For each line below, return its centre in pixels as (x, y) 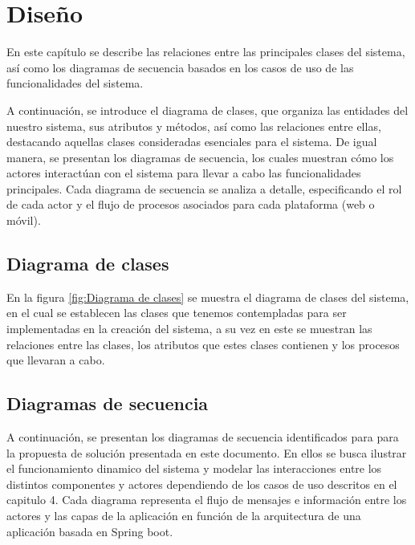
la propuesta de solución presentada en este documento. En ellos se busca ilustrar (207, 452)
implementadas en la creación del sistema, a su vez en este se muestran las (189, 329)
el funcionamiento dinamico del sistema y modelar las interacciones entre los (194, 468)
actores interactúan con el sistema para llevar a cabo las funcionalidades (184, 173)
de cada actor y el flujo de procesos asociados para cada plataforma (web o (191, 204)
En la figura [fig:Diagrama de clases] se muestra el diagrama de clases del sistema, (208, 297)
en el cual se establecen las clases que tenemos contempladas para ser (177, 313)
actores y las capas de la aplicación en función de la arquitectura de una (184, 515)
